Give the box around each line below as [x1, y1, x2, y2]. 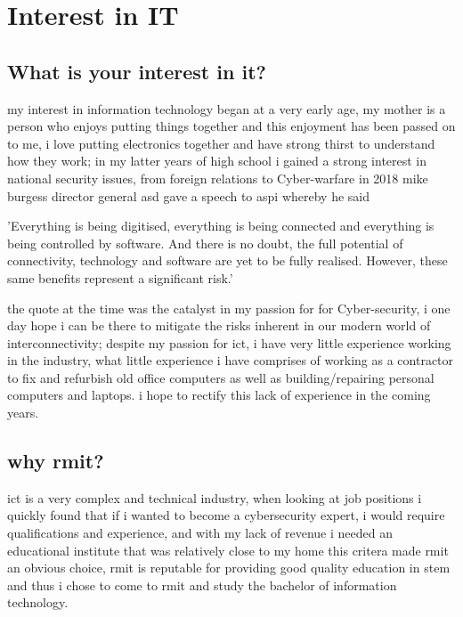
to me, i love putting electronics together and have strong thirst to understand [7, 134, 435, 152]
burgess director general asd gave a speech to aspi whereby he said [7, 186, 370, 205]
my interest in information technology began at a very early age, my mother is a [7, 99, 446, 118]
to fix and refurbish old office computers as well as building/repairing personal [7, 368, 435, 386]
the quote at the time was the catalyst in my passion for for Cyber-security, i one [7, 298, 451, 317]
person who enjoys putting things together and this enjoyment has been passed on [7, 117, 456, 135]
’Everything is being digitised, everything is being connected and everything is [7, 216, 435, 235]
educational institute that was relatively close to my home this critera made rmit [7, 540, 449, 559]
